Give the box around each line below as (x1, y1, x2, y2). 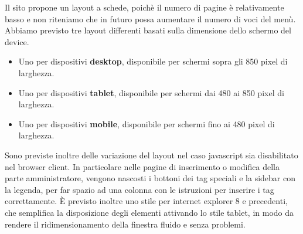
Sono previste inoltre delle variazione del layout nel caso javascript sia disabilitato (5, 148, 298, 161)
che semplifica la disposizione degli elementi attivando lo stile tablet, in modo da (5, 206, 294, 218)
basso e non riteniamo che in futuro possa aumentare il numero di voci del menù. (5, 12, 296, 25)
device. (5, 35, 29, 48)
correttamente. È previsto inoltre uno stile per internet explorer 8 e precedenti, (5, 195, 288, 207)
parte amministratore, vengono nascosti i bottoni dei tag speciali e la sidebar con (5, 172, 295, 184)
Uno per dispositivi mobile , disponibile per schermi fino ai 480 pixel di (18, 117, 275, 130)
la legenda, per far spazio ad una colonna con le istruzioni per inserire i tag (5, 183, 274, 195)
